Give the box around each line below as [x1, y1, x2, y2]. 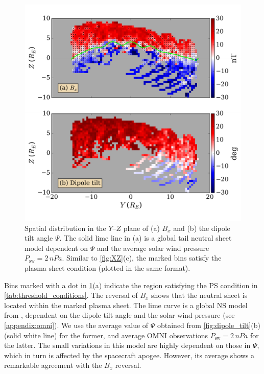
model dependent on [25, 242, 88, 253]
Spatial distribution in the [25, 222, 106, 233]
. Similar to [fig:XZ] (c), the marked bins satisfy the [62, 252, 222, 263]
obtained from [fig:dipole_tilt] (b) [157, 319, 260, 330]
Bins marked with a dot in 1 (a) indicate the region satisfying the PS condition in [4, 279, 258, 290]
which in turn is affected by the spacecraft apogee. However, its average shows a [4, 349, 255, 360]
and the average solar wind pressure [97, 242, 209, 253]
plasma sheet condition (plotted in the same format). [25, 262, 190, 273]
